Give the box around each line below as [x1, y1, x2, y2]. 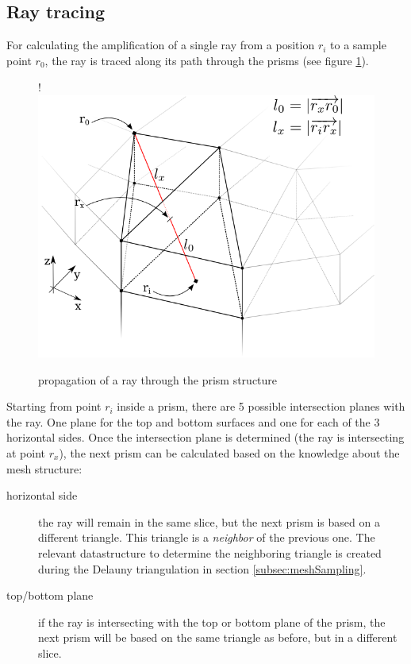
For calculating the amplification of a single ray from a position [6, 37, 315, 53]
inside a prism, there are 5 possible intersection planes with [117, 398, 405, 415]
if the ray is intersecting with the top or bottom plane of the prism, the [38, 613, 386, 630]
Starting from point [6, 398, 102, 415]
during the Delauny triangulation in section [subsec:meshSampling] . [38, 560, 367, 577]
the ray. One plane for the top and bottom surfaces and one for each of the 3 [6, 413, 380, 430]
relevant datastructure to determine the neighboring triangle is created [38, 544, 382, 561]
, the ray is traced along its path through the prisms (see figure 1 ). [44, 52, 369, 68]
